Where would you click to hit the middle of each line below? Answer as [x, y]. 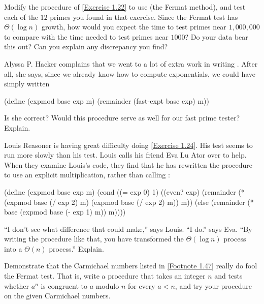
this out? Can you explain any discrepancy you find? [86, 47]
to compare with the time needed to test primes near [86, 36]
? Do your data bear [217, 36]
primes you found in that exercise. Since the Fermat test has [144, 17]
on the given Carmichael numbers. [57, 296]
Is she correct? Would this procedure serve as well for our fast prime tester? [122, 118]
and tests [228, 276]
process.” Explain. [76, 248]
